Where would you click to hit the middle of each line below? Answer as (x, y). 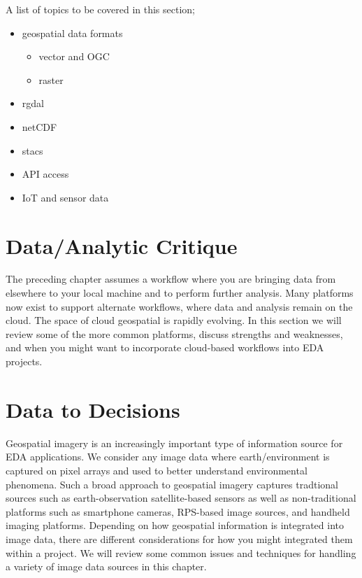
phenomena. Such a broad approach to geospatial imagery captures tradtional (172, 484)
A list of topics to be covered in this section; (100, 9)
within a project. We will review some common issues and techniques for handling (181, 552)
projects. (24, 361)
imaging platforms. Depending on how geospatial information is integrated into (175, 525)
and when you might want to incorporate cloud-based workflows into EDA (165, 347)
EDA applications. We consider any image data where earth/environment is (168, 457)
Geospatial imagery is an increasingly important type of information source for (174, 443)
